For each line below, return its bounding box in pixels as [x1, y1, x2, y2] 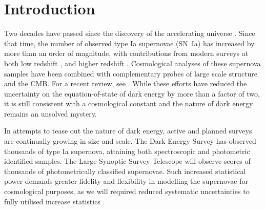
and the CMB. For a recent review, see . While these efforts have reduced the [4, 78, 247, 89]
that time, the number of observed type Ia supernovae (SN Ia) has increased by [4, 37, 255, 48]
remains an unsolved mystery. [4, 108, 97, 119]
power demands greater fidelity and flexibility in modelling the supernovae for [4, 176, 248, 186]
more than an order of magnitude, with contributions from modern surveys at [4, 48, 249, 59]
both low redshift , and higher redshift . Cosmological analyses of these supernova [4, 58, 261, 68]
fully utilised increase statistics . [4, 196, 105, 206]
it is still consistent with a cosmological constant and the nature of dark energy [4, 98, 253, 109]
